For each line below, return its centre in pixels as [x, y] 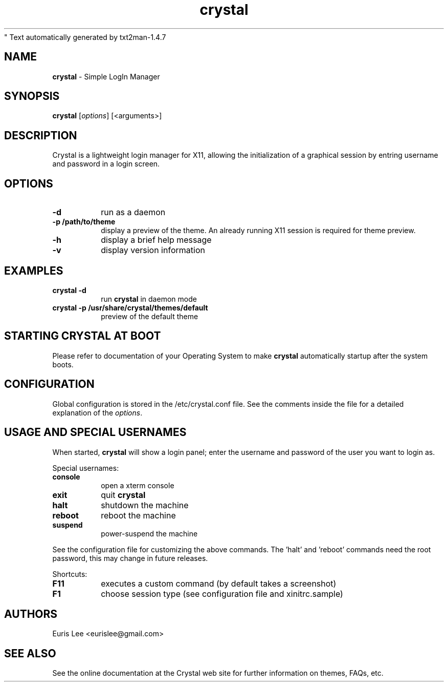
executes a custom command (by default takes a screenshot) [219, 583]
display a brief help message [156, 240]
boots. [63, 364]
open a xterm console [138, 485]
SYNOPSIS [32, 96]
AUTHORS [31, 614]
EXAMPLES [34, 271]
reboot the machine [138, 515]
